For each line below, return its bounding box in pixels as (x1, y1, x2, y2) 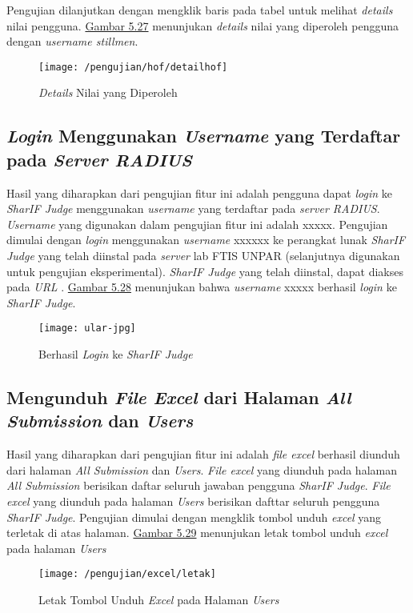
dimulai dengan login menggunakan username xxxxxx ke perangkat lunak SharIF (6, 231, 406, 248)
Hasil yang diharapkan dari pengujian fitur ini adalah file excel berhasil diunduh (6, 446, 400, 463)
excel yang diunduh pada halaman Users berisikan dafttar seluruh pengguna (6, 493, 380, 509)
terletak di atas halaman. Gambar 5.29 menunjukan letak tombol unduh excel (6, 524, 388, 541)
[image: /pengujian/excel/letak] (38, 568, 216, 580)
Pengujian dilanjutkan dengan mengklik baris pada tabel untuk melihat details (6, 2, 393, 18)
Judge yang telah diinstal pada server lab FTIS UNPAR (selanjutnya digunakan (6, 247, 400, 263)
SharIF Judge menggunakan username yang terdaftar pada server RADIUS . (6, 200, 380, 217)
